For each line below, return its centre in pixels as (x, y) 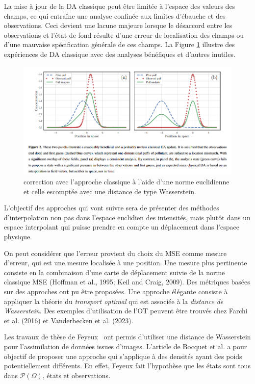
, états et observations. (76, 375)
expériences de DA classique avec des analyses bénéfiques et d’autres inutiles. (120, 54)
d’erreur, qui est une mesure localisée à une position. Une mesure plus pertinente (126, 263)
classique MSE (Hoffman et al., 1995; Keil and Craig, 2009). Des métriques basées (127, 282)
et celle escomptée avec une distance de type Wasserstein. (110, 191)
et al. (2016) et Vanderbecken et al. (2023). (69, 320)
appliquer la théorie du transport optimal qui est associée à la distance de (114, 301)
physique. (18, 237)
